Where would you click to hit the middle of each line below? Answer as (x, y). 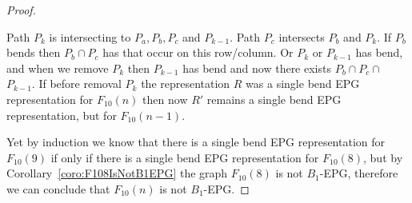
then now (165, 99)
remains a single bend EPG (274, 99)
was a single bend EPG (303, 84)
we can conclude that (58, 188)
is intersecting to (90, 36)
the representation (186, 84)
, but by (383, 157)
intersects (302, 36)
